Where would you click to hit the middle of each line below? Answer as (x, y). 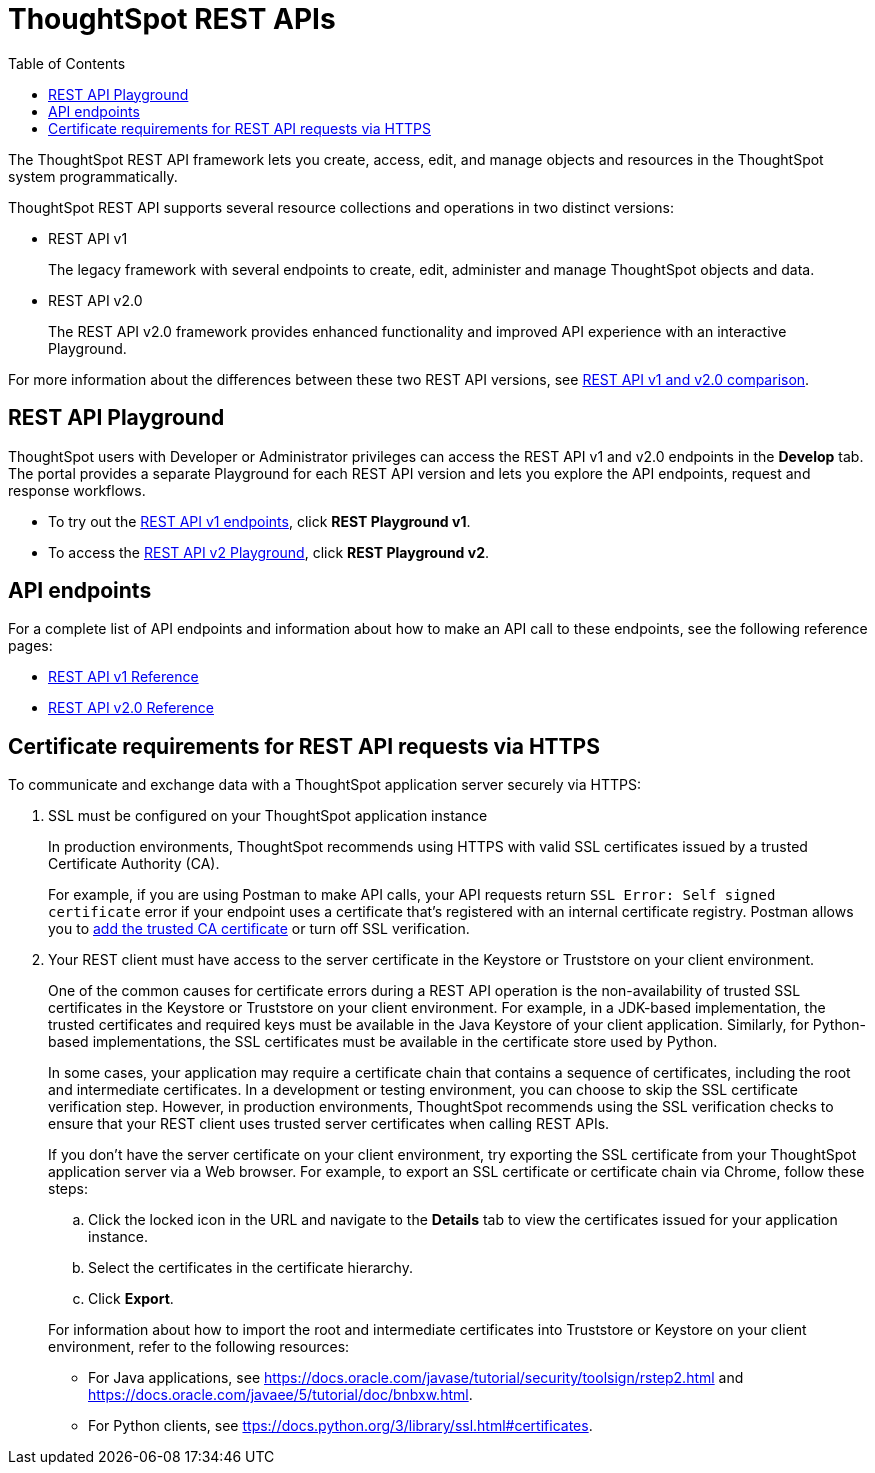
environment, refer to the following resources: (199, 1347)
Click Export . (131, 1299)
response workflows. (77, 490)
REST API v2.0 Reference (131, 708)
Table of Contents (67, 63)
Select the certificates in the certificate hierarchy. (250, 1268)
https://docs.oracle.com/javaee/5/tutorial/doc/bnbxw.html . (280, 1395)
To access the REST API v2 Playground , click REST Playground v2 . (269, 552)
